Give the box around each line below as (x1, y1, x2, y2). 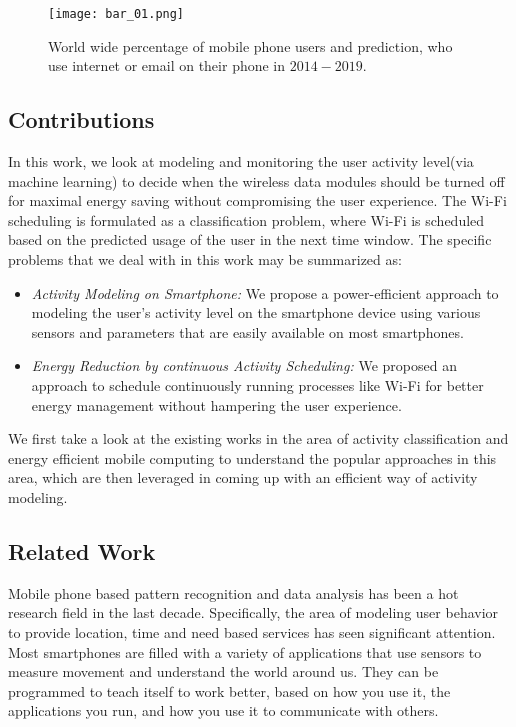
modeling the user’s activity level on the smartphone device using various (31, 302, 481, 323)
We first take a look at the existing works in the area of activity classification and (8, 428, 509, 449)
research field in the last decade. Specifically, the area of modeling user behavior (8, 602, 499, 623)
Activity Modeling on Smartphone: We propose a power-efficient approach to (31, 282, 499, 303)
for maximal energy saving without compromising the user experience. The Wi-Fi (8, 190, 507, 211)
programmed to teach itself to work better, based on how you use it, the (8, 680, 451, 701)
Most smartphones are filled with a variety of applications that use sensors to (8, 641, 482, 662)
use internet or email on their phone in (48, 55, 286, 76)
